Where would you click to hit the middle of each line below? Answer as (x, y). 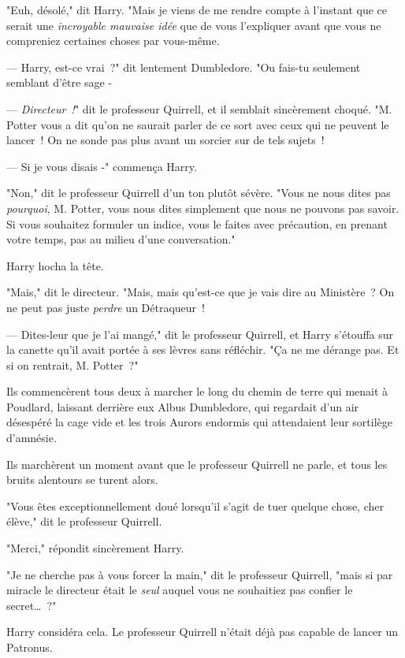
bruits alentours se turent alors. (82, 480)
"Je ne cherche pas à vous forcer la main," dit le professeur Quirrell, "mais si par (200, 574)
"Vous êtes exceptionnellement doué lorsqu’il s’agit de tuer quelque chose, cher (195, 506)
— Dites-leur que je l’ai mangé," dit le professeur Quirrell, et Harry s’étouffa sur (200, 334)
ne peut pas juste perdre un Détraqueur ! (106, 307)
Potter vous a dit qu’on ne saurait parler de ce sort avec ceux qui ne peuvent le (198, 124)
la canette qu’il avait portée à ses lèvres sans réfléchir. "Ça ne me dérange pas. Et (203, 349)
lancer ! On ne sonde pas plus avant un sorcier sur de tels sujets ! (165, 140)
